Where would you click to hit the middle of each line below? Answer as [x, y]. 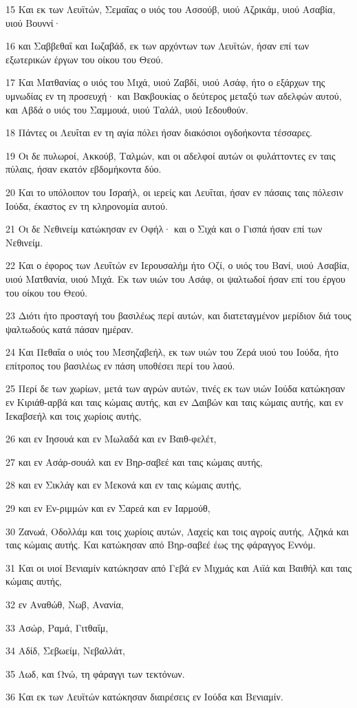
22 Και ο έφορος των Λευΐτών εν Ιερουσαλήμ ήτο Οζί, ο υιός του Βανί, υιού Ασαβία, [177, 265]
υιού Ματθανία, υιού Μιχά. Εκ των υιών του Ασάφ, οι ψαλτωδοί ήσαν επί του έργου [175, 278]
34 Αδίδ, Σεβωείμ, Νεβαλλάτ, [65, 651]
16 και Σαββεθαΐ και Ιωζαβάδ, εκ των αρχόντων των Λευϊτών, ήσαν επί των [158, 46]
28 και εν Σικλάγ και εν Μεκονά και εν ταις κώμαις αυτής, [123, 485]
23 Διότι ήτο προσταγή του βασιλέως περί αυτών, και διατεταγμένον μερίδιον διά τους [178, 315]
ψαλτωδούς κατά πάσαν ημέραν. [69, 329]
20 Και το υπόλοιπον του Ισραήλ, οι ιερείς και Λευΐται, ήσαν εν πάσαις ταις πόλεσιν [174, 192]
